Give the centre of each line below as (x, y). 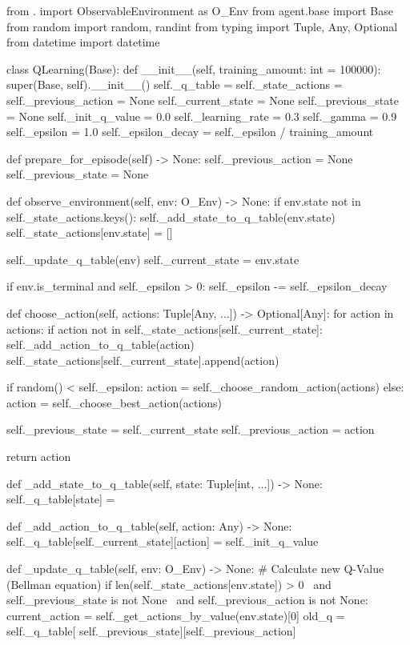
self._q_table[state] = (61, 499)
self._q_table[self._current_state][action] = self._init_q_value (163, 541)
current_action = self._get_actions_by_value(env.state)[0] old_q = (176, 615)
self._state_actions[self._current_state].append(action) (143, 360)
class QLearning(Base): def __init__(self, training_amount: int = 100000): (194, 68)
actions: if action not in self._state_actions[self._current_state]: (165, 329)
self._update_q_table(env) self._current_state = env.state (153, 259)
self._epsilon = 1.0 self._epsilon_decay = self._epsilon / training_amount (190, 132)
